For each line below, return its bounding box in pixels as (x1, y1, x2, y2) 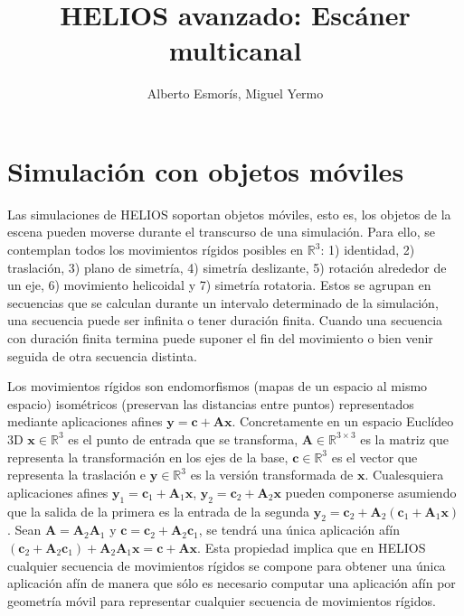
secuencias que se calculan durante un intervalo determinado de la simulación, (7, 293, 439, 312)
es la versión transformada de (190, 465, 354, 484)
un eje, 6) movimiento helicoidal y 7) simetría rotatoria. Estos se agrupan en (7, 275, 431, 294)
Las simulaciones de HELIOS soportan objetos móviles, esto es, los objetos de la (7, 204, 451, 223)
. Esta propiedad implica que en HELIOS (197, 537, 426, 556)
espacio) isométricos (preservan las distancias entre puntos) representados (7, 394, 414, 413)
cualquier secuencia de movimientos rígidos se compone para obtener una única (7, 555, 446, 574)
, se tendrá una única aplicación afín (198, 520, 400, 539)
